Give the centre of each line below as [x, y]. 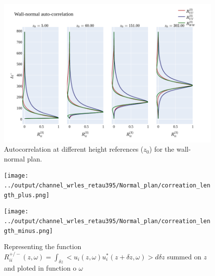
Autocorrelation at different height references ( [74, 149]
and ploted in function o [40, 267]
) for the [162, 149]
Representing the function [43, 246]
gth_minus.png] [29, 231]
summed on [184, 256]
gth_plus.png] [27, 195]
